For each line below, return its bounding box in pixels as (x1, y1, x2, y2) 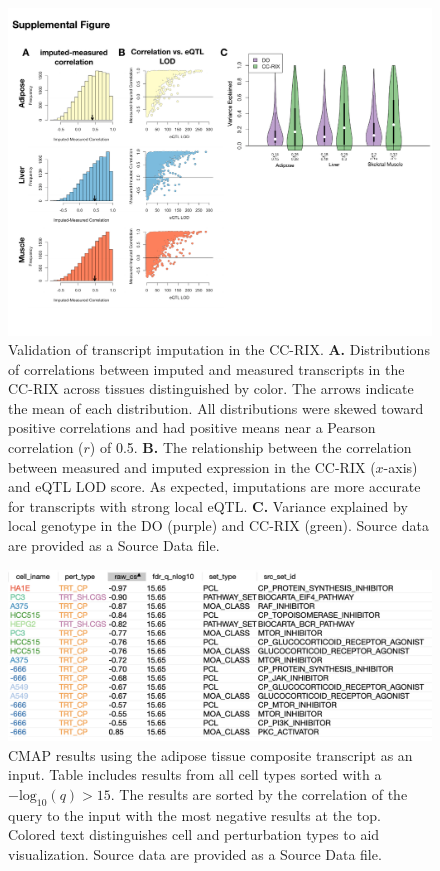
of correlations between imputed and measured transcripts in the (8, 358, 405, 379)
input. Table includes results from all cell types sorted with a (8, 764, 382, 785)
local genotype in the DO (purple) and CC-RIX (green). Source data (8, 515, 429, 536)
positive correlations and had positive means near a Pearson (8, 417, 376, 438)
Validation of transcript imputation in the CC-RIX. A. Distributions (8, 339, 430, 360)
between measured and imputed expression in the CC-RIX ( (8, 456, 376, 477)
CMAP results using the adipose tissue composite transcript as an (8, 744, 413, 765)
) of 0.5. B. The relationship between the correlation (89, 437, 412, 458)
